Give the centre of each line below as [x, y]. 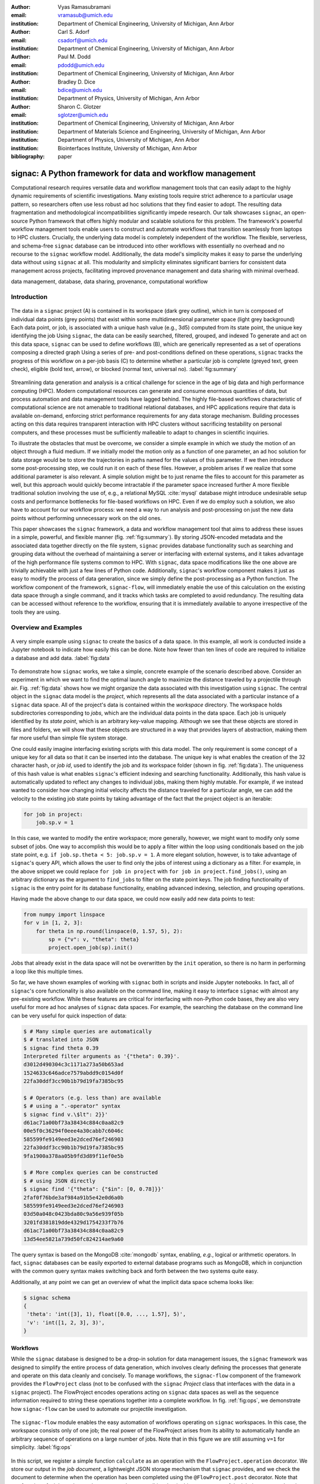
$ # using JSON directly [60, 1181]
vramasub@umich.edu [85, 15]
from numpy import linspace [64, 914]
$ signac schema [47, 1298]
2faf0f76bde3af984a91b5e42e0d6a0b [73, 1197]
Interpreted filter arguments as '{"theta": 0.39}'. [102, 1056]
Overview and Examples [47, 627]
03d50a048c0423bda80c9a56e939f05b [73, 1214]
